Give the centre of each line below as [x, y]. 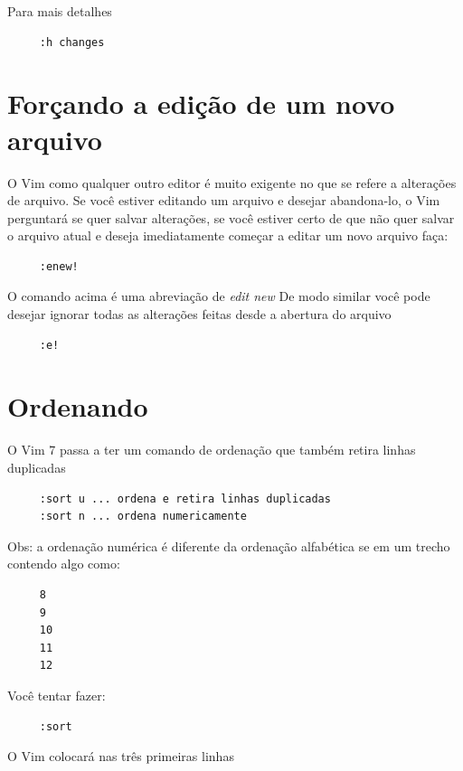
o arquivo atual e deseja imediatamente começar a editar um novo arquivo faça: [228, 235]
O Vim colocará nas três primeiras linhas [121, 756]
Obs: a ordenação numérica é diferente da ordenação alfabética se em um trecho [229, 545]
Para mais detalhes [60, 11]
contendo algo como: [64, 564]
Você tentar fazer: [57, 695]
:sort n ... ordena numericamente [143, 517]
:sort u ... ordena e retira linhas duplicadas [185, 498]
